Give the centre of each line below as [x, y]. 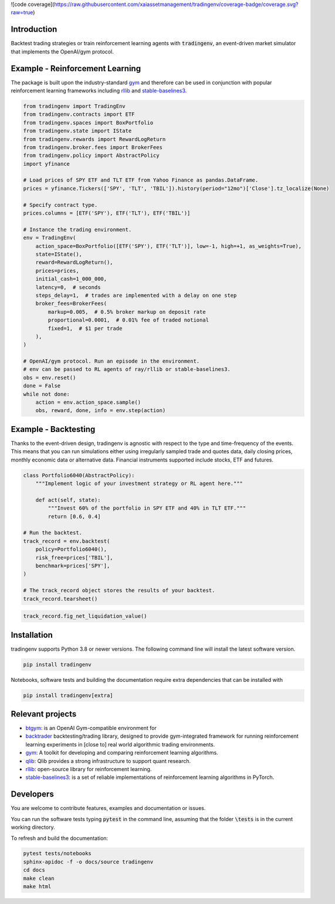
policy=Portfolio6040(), [71, 549]
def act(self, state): [68, 500]
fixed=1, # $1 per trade [85, 328]
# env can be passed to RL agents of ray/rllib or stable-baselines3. [127, 369]
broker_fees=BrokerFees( [71, 304]
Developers [32, 794]
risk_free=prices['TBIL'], [75, 558]
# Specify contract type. [60, 205]
